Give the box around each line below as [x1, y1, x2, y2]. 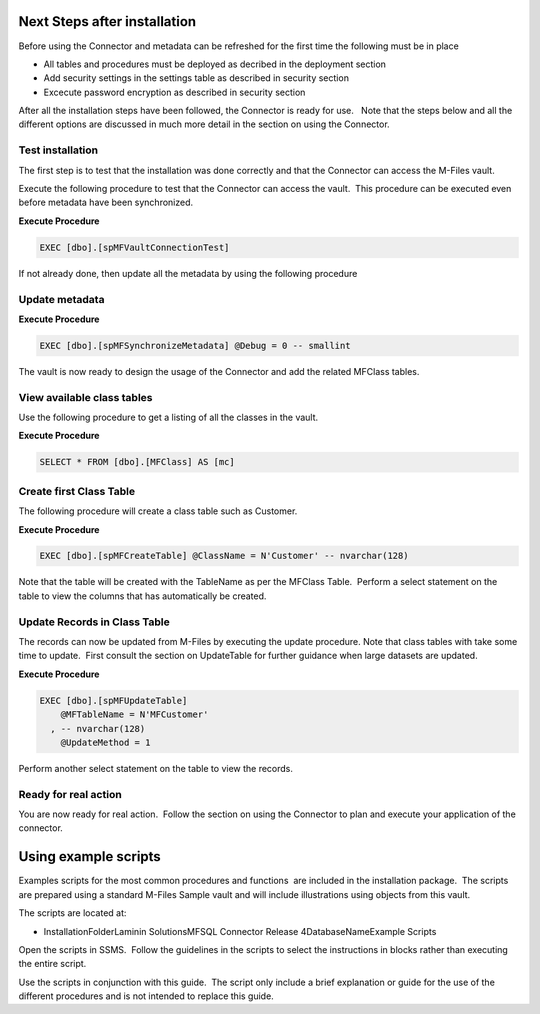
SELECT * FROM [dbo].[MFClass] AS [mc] [39, 456, 235, 468]
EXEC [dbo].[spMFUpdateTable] [39, 695, 188, 706]
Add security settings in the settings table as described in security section [43, 72, 350, 84]
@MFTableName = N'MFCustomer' [60, 709, 209, 720]
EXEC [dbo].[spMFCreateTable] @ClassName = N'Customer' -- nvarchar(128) [39, 550, 409, 562]
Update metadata [18, 292, 105, 306]
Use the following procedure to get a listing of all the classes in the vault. [18, 411, 319, 423]
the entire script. [18, 958, 87, 970]
